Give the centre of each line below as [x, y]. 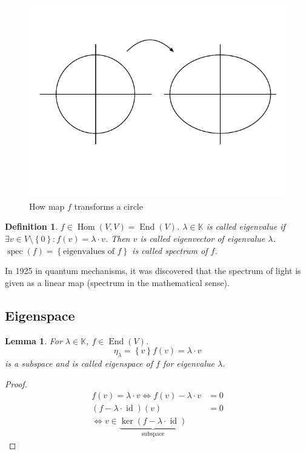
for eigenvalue [188, 363]
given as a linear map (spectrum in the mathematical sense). [117, 282]
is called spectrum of [170, 250]
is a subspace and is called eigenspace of [79, 363]
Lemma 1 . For [34, 340]
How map [47, 206]
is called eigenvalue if [246, 226]
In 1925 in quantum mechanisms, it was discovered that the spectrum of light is [153, 271]
